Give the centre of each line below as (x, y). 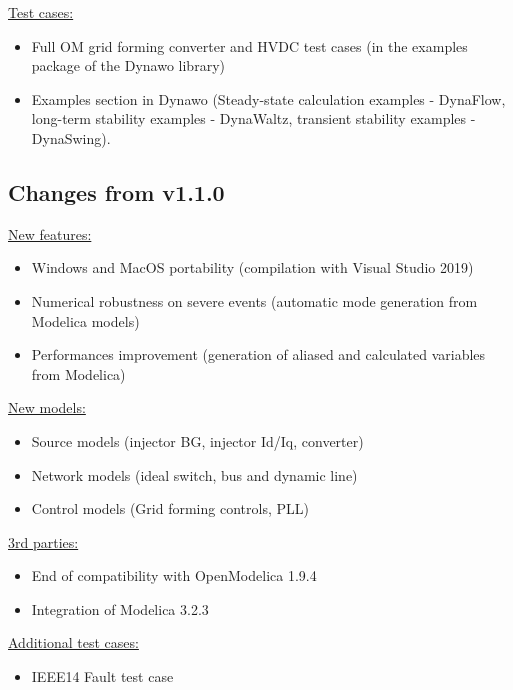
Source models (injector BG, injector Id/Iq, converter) (197, 440)
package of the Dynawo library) (128, 65)
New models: (47, 407)
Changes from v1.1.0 (116, 191)
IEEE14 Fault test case (102, 676)
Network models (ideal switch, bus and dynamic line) (194, 474)
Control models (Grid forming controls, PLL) (170, 508)
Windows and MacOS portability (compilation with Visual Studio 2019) (252, 267)
